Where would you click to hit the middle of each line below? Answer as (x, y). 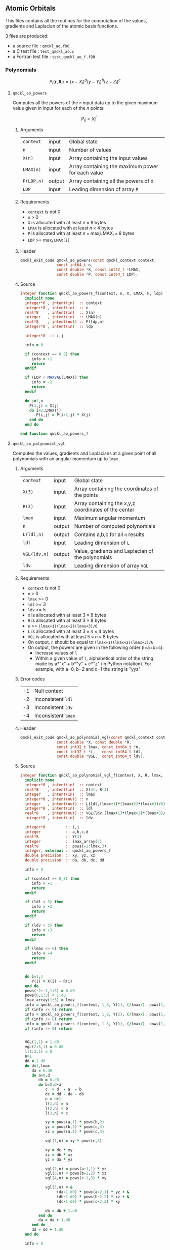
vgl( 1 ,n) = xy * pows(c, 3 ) (74, 1141)
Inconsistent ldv (54, 707)
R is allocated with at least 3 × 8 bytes (67, 620)
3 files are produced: (27, 36)
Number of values (90, 150)
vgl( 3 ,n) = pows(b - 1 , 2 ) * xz (76, 1173)
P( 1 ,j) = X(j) (44, 406)
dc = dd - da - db (65, 1094)
